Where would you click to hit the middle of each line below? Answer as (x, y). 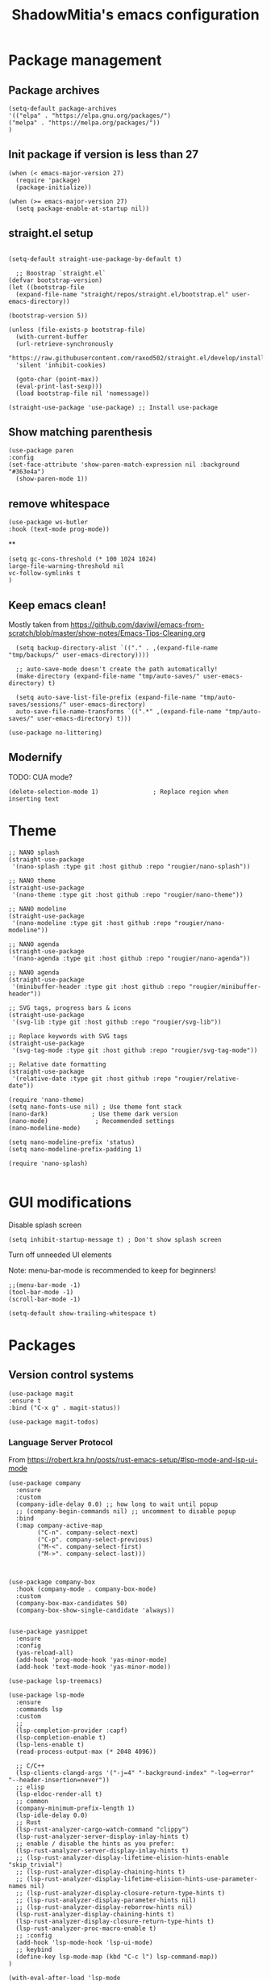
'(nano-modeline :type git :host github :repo (92, 923)
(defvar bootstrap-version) (56, 280)
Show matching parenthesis (81, 433)
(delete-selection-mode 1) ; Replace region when (119, 792)
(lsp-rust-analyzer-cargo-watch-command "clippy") (102, 1830)
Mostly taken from (39, 625)
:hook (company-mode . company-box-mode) (86, 1589)
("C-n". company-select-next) (88, 1533)
